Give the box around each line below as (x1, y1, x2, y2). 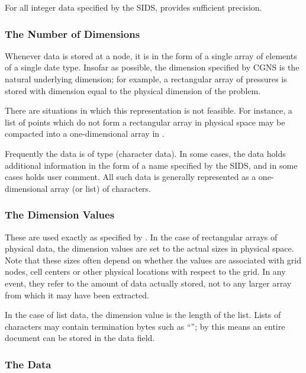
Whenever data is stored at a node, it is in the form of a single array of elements (5, 49, 297, 62)
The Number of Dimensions (5, 26, 140, 41)
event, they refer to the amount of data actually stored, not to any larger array (5, 276, 292, 289)
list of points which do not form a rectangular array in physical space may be (5, 115, 285, 128)
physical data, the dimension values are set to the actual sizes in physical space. (5, 242, 294, 255)
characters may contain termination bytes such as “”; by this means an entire (5, 320, 285, 332)
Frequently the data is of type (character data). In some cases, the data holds (5, 147, 286, 159)
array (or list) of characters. (50, 182, 151, 194)
